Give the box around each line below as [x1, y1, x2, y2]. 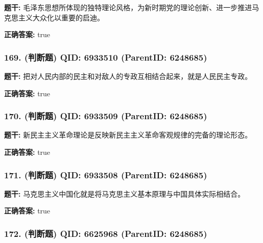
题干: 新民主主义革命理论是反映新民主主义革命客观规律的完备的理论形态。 [4, 129, 252, 140]
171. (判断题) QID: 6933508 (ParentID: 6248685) [4, 168, 207, 181]
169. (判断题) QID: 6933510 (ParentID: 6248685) [4, 50, 207, 63]
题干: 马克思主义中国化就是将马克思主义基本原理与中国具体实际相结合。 [4, 188, 245, 199]
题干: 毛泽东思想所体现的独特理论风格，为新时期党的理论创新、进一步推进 [4, 2, 252, 12]
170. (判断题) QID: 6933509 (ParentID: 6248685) [4, 110, 207, 122]
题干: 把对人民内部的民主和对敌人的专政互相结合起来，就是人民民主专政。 [4, 71, 252, 81]
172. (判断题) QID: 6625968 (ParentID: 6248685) [4, 227, 207, 239]
